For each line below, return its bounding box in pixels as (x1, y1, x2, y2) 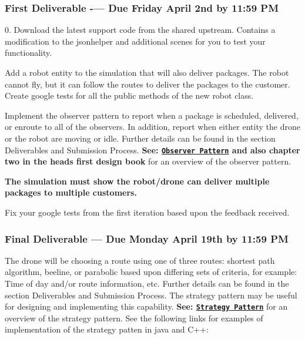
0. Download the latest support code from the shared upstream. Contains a (5, 24, 276, 36)
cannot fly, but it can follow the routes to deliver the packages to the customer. (5, 78, 290, 90)
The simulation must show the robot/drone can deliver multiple (5, 174, 270, 187)
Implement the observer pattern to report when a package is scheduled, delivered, (5, 109, 299, 121)
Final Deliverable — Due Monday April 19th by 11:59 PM (5, 231, 289, 246)
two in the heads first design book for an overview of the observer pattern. (5, 155, 291, 167)
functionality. (5, 46, 52, 59)
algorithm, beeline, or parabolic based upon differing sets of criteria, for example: (5, 266, 297, 278)
